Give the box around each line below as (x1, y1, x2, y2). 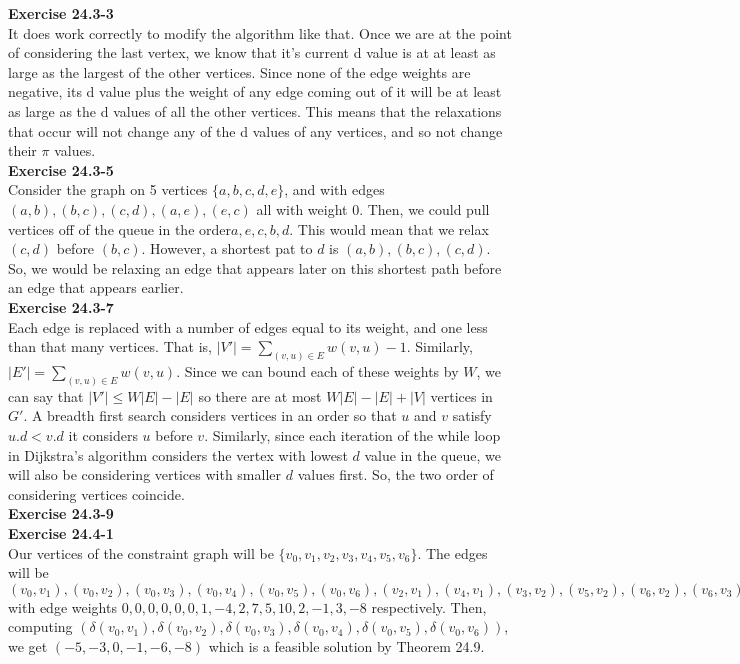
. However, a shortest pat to (141, 238, 313, 259)
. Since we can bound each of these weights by (176, 360, 459, 381)
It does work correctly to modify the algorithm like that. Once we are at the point (8, 22, 512, 43)
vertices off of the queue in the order (8, 218, 232, 239)
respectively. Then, (371, 596, 487, 617)
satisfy (452, 405, 492, 426)
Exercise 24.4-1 (8, 522, 114, 543)
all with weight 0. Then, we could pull (256, 198, 490, 219)
